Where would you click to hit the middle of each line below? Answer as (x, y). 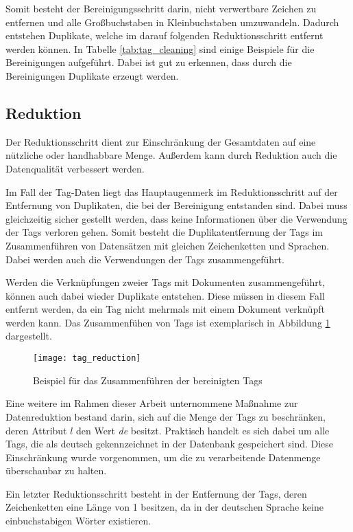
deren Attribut (36, 430)
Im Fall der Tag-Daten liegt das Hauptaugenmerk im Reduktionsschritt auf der (172, 191)
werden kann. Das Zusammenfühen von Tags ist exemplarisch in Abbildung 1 (168, 322)
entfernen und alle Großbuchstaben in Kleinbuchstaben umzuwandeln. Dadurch (172, 22)
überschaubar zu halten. (56, 470)
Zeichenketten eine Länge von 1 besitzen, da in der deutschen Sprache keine (165, 507)
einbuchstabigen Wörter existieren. (78, 521)
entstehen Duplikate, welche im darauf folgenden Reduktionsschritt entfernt (165, 35)
